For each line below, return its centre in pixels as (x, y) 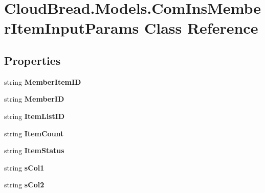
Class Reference (201, 28)
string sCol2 (24, 185)
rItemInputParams (72, 28)
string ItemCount (34, 133)
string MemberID (34, 99)
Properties (32, 60)
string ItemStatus (34, 150)
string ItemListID (35, 116)
